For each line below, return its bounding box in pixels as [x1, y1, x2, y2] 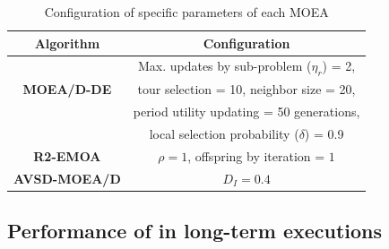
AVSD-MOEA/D [13, 168, 121, 187]
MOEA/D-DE [22, 79, 112, 98]
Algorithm [34, 33, 100, 52]
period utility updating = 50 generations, [133, 102, 360, 121]
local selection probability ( [149, 124, 299, 143]
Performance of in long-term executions [7, 217, 383, 245]
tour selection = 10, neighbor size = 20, [137, 80, 356, 99]
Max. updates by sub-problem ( [137, 56, 312, 75]
